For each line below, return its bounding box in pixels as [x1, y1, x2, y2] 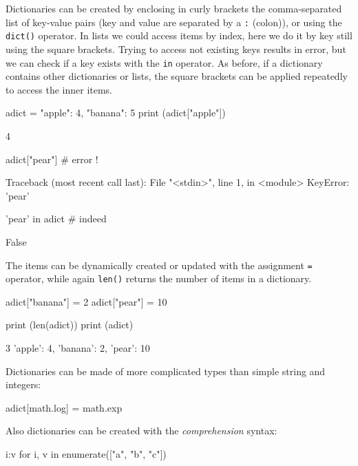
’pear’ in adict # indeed [6, 211, 107, 226]
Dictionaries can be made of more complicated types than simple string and [6, 363, 326, 378]
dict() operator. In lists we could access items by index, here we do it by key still [6, 28, 352, 43]
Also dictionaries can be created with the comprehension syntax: [6, 423, 277, 438]
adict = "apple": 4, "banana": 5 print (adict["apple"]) [6, 105, 226, 120]
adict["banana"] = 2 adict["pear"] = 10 [6, 294, 167, 308]
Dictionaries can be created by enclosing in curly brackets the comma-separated [6, 1, 342, 15]
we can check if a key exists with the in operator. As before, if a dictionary [6, 55, 323, 70]
